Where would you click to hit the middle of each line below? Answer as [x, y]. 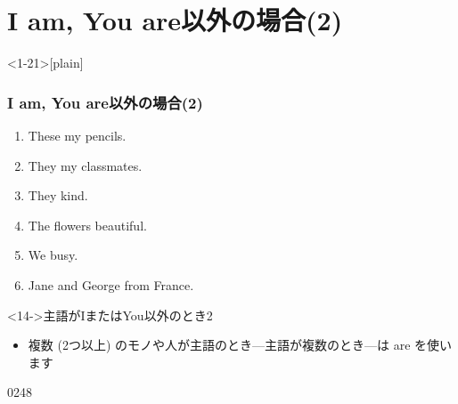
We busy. [53, 255]
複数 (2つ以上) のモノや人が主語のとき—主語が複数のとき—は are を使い [240, 345]
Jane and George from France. [111, 284]
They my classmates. [85, 165]
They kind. [58, 195]
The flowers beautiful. [87, 225]
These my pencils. [77, 135]
